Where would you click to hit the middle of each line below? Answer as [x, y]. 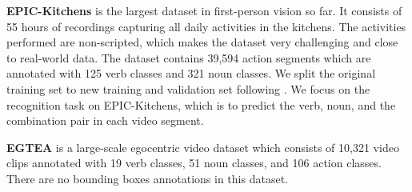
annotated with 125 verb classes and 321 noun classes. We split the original [191, 73]
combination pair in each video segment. [105, 120]
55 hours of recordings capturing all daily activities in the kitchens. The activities [206, 26]
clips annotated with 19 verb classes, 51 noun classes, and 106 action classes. [194, 163]
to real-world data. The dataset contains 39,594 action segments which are [189, 57]
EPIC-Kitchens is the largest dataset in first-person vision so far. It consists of [204, 10]
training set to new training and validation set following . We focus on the [188, 88]
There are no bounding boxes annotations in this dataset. [147, 178]
